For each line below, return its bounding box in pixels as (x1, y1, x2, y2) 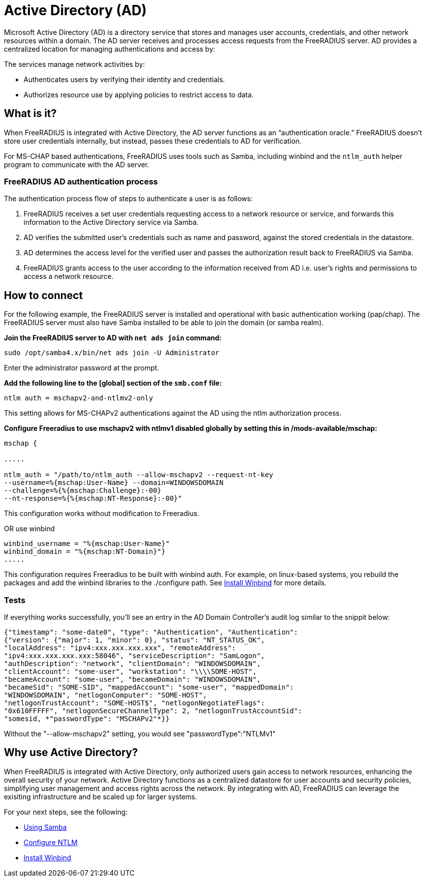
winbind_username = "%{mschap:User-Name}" (4, 540, 170, 548)
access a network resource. (24, 272, 114, 281)
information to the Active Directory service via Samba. (24, 218, 199, 227)
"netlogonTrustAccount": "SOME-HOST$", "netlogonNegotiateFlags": (4, 699, 265, 707)
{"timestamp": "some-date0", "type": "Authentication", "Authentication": (4, 628, 298, 636)
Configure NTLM (24, 838, 78, 847)
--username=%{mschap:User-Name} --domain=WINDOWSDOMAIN (4, 479, 224, 487)
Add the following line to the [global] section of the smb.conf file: (4, 379, 222, 388)
